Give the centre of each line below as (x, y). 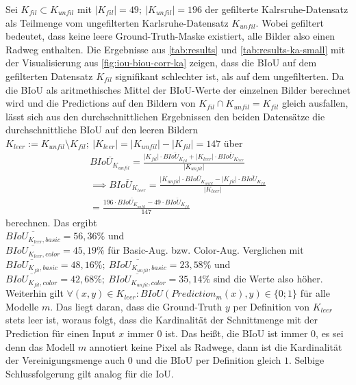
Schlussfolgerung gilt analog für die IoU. (90, 373)
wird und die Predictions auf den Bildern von (101, 103)
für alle (315, 293)
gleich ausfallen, (315, 103)
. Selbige (306, 360)
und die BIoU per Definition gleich (208, 360)
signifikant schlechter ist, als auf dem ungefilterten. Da (230, 76)
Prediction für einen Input (61, 333)
